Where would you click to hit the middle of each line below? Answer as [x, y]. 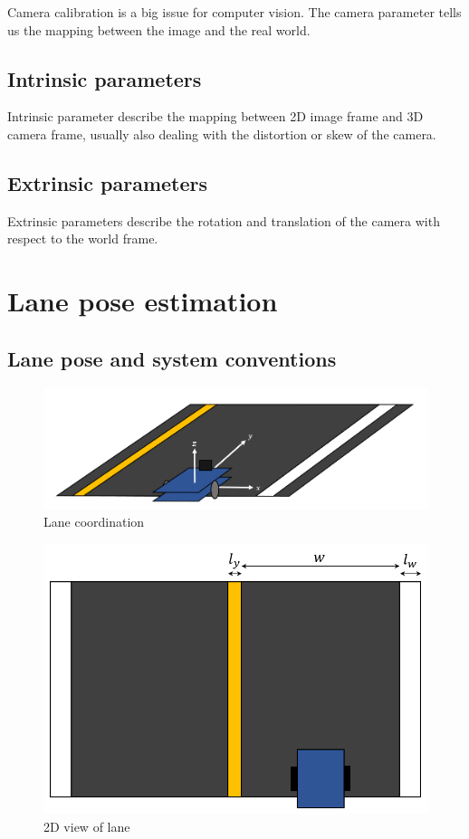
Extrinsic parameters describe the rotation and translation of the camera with [224, 220]
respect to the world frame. [83, 238]
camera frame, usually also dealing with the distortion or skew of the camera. [222, 133]
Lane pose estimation [143, 301]
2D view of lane [87, 827]
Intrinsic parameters [105, 78]
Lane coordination [94, 522]
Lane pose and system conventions [172, 358]
